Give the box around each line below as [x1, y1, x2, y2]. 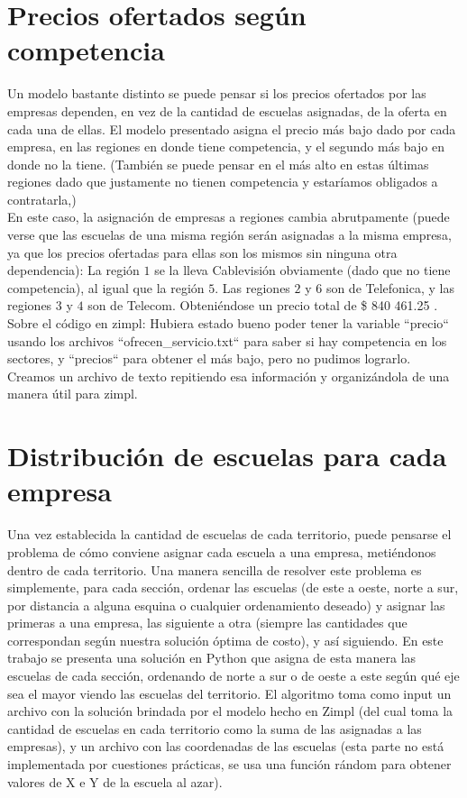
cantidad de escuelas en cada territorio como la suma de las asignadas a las [7, 719, 422, 738]
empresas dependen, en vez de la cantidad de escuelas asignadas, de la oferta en [7, 101, 447, 120]
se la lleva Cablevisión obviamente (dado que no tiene [154, 261, 451, 280]
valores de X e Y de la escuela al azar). [7, 772, 223, 791]
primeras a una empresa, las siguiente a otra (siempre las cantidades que [7, 613, 407, 632]
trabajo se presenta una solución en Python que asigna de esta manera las [7, 648, 417, 667]
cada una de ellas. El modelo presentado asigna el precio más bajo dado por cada [7, 119, 456, 138]
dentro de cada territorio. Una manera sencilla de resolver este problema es [7, 560, 422, 579]
